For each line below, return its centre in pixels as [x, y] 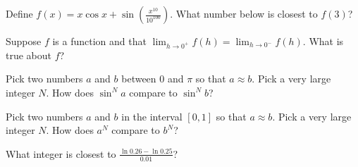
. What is [323, 41]
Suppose [24, 41]
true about [29, 55]
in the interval [152, 116]
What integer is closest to [61, 153]
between [139, 79]
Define [19, 13]
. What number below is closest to [244, 13]
